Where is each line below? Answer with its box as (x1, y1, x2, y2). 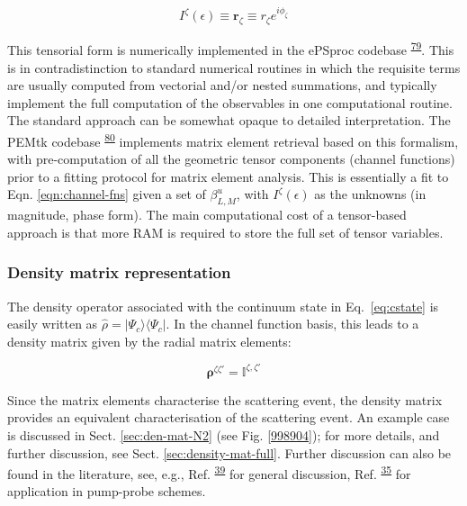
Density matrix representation (7, 261, 231, 284)
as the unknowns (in (314, 185, 427, 203)
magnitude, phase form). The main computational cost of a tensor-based (7, 205, 407, 224)
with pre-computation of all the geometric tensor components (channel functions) (7, 149, 455, 168)
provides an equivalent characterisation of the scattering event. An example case (7, 408, 450, 427)
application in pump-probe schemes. (7, 482, 206, 501)
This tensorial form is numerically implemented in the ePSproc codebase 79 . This (7, 38, 454, 59)
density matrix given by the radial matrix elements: (7, 331, 292, 350)
